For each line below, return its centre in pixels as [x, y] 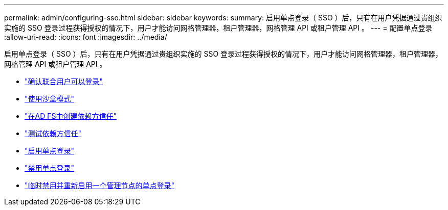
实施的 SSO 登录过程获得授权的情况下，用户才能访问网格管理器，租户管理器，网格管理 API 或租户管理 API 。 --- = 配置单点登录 [218, 28]
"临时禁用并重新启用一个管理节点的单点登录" [100, 185]
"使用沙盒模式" [50, 99]
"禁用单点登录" [50, 168]
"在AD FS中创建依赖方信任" [71, 116]
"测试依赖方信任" [53, 133]
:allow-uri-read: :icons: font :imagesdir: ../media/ [86, 37]
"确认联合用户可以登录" [64, 81]
